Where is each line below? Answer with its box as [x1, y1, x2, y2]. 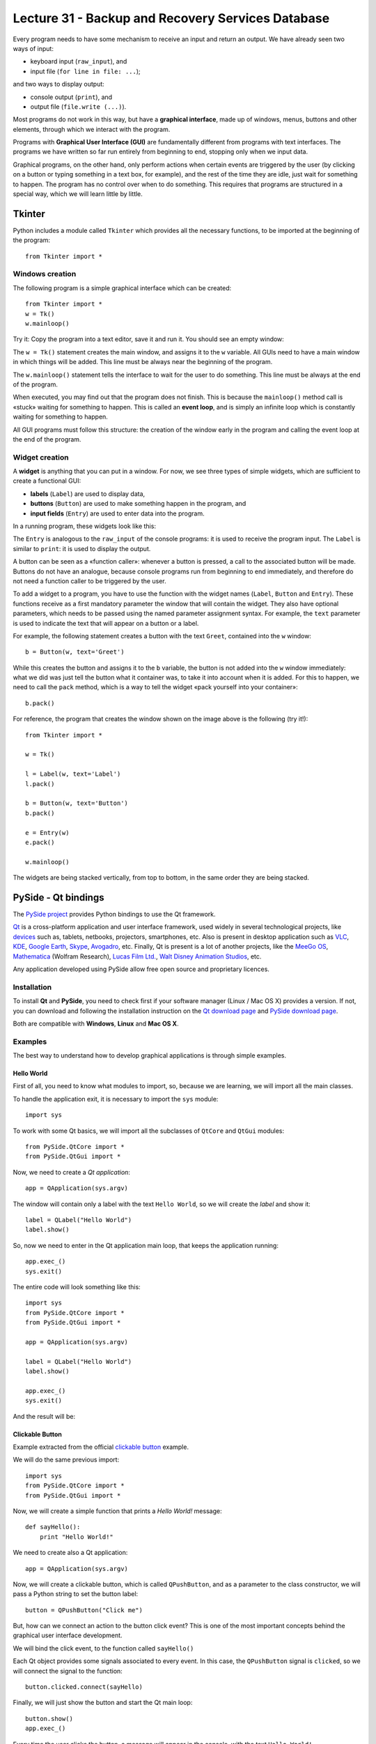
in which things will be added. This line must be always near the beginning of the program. [13, 358, 273, 366]
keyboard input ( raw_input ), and [30, 57, 127, 66]
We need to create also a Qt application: [13, 1549, 128, 1557]
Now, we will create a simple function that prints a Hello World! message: [13, 1507, 222, 1515]
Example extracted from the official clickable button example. [13, 1443, 189, 1451]
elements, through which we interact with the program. [13, 125, 171, 133]
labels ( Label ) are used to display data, [30, 489, 146, 498]
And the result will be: [13, 1412, 76, 1420]
